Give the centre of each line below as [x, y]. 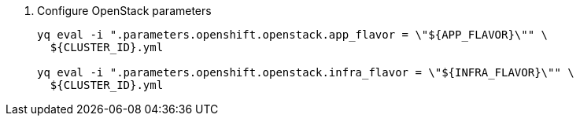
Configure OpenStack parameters [124, 11]
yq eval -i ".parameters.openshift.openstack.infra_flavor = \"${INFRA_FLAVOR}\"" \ [306, 72]
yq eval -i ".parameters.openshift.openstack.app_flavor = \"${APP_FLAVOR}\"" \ [293, 35]
